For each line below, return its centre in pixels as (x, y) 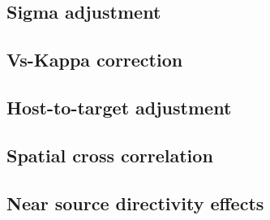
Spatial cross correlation (110, 155)
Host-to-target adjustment (119, 107)
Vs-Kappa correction (95, 60)
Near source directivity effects (135, 203)
